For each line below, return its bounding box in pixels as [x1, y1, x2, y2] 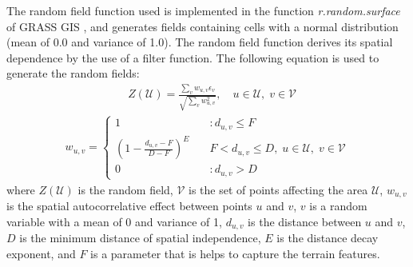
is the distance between [248, 213, 362, 230]
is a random [309, 197, 367, 214]
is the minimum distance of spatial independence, [19, 229, 261, 246]
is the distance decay [276, 229, 379, 246]
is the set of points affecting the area [189, 181, 368, 197]
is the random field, [77, 181, 173, 197]
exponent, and [6, 245, 76, 262]
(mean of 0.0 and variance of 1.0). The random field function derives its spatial [6, 34, 393, 50]
